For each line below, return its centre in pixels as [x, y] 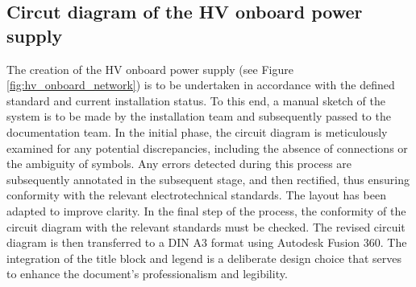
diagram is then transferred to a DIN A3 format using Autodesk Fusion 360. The [207, 242]
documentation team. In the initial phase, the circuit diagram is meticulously [197, 131]
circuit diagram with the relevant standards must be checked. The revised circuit [206, 226]
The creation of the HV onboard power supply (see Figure [150, 69]
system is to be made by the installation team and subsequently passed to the [199, 116]
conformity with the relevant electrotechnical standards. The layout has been [196, 195]
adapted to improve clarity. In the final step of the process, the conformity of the [206, 210]
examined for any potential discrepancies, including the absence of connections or [207, 148]
